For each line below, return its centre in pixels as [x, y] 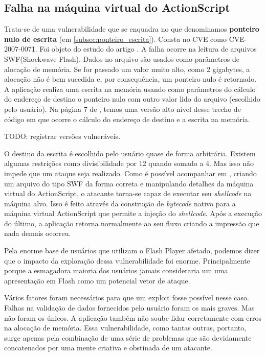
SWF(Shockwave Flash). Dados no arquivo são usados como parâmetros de [122, 58]
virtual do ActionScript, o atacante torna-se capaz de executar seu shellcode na [128, 193]
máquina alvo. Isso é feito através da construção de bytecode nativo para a [120, 203]
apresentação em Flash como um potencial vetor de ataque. [97, 280]
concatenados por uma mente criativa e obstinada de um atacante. [108, 348]
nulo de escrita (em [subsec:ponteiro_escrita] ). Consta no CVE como [115, 39]
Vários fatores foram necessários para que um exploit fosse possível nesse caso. [127, 298]
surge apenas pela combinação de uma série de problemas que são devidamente [128, 337]
